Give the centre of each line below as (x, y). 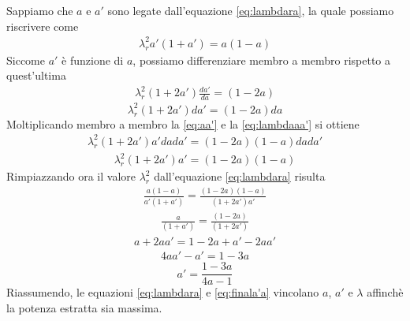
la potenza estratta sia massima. (84, 308)
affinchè (385, 292)
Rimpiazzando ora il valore (71, 176)
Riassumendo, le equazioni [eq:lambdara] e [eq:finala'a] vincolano (163, 292)
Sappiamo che (40, 10)
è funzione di (93, 60)
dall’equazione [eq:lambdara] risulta (240, 176)
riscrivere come (43, 26)
